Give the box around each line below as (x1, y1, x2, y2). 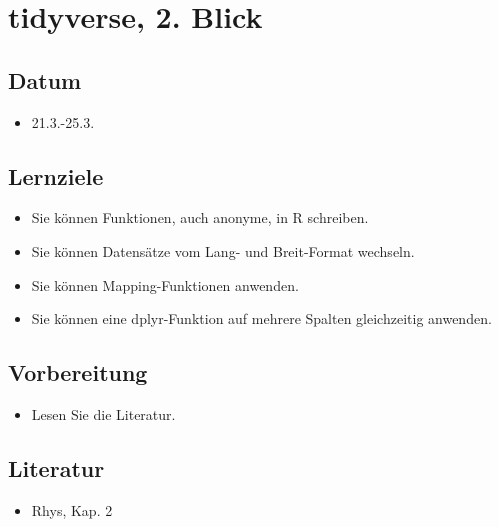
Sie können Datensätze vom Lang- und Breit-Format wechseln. (31, 240, 415, 261)
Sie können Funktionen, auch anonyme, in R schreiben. (31, 207, 369, 228)
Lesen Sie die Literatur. (31, 403, 176, 424)
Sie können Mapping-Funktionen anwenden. (31, 274, 299, 295)
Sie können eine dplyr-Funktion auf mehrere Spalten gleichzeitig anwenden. (31, 308, 492, 329)
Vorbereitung (8, 357, 148, 388)
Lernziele (8, 160, 104, 191)
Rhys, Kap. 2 (31, 499, 113, 520)
